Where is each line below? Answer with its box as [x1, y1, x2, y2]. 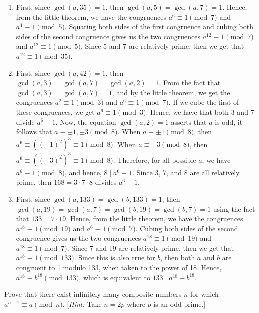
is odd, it [215, 116, 243, 127]
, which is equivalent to [79, 272, 150, 282]
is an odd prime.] [153, 298, 206, 309]
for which [190, 289, 219, 299]
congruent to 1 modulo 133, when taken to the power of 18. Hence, [16, 262, 222, 273]
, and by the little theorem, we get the [112, 87, 230, 97]
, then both [160, 252, 195, 263]
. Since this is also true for [74, 252, 155, 263]
